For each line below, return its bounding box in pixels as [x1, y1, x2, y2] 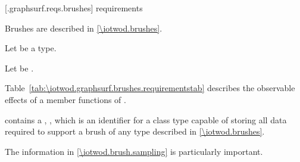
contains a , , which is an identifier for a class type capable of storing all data [5, 113, 287, 126]
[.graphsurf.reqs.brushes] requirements [5, 2, 143, 14]
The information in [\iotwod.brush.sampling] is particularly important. [5, 145, 263, 157]
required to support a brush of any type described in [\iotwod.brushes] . [5, 125, 265, 138]
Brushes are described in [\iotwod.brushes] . [5, 21, 162, 34]
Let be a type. [5, 42, 57, 54]
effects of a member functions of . [5, 93, 126, 105]
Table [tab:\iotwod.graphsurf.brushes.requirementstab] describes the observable [5, 82, 295, 94]
